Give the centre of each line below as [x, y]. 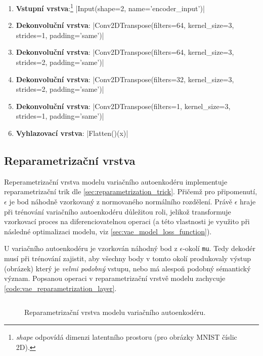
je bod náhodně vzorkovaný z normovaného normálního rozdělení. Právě [121, 201]
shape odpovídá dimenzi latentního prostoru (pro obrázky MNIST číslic [126, 336]
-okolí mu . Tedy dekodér [219, 248]
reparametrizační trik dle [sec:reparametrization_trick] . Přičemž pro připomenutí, [131, 191]
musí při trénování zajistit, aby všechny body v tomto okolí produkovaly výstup [128, 258]
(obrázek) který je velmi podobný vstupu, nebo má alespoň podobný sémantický [127, 268]
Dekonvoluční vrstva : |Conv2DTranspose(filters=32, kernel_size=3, [125, 79]
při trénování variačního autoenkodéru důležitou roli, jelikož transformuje [118, 211]
